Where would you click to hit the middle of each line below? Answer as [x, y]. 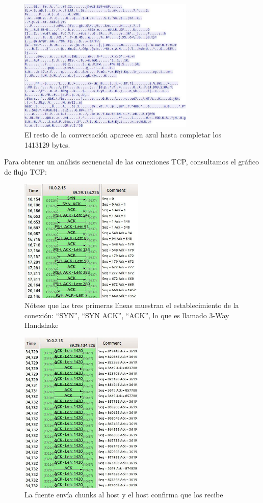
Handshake [42, 325]
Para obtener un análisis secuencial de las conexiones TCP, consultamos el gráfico [131, 162]
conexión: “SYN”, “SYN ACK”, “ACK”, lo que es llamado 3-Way [127, 315]
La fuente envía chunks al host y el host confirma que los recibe [124, 495]
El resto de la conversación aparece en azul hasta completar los [123, 135]
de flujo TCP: [25, 171]
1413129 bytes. [47, 144]
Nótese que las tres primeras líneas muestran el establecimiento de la [132, 305]
